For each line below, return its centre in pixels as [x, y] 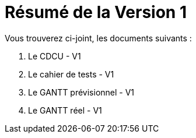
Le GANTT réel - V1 [65, 110]
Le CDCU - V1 [55, 56]
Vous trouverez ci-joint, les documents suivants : [98, 38]
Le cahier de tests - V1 [71, 74]
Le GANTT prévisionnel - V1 [81, 92]
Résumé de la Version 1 [96, 12]
